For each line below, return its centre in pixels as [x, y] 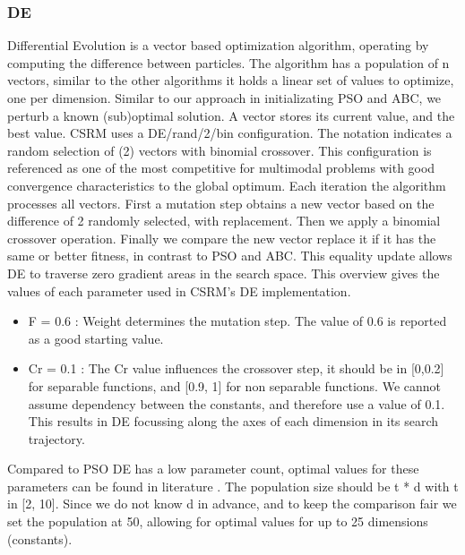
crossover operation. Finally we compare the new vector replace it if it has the [222, 238]
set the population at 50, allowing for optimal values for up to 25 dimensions [218, 521]
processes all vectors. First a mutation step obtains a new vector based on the [221, 203]
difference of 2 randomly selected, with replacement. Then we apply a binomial [224, 221]
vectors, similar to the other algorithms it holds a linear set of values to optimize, [231, 80]
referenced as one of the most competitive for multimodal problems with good [221, 168]
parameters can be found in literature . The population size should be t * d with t [233, 486]
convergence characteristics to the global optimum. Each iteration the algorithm [227, 185]
